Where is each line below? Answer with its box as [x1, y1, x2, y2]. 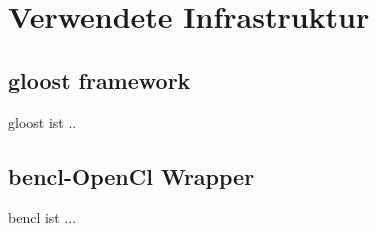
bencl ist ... [8, 207, 77, 228]
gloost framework [8, 64, 191, 95]
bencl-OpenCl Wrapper [8, 160, 255, 191]
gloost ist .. [8, 111, 77, 132]
